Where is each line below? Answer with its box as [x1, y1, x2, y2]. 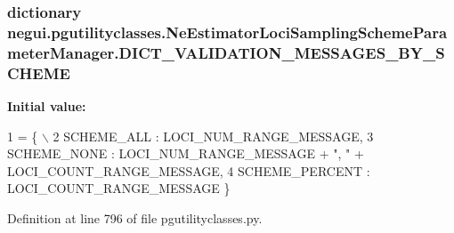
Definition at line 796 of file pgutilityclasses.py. [7, 208, 263, 227]
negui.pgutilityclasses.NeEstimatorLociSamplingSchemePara [7, 20, 448, 43]
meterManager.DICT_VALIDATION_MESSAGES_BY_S [7, 41, 445, 63]
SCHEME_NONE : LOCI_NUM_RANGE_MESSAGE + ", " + [7, 144, 364, 163]
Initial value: [7, 96, 86, 115]
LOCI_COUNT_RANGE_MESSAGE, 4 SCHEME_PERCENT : [7, 161, 370, 180]
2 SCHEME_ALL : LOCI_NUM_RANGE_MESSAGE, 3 [53, 126, 374, 145]
